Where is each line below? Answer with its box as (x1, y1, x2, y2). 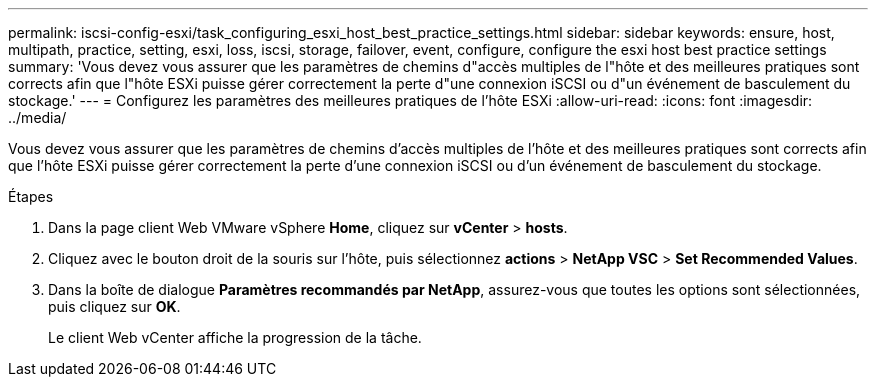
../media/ (8, 109, 67, 126)
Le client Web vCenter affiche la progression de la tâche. (48, 329, 422, 346)
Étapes (8, 188, 54, 205)
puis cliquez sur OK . (48, 298, 181, 315)
